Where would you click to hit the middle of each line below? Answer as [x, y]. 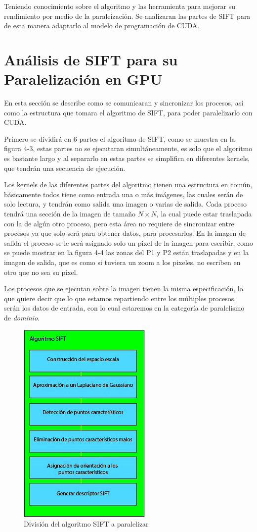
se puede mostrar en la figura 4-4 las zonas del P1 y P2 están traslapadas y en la [126, 252]
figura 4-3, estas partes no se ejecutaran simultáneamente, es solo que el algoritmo [128, 148]
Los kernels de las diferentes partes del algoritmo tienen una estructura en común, [128, 185]
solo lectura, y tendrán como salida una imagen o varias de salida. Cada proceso [125, 204]
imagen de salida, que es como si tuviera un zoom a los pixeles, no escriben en [122, 262]
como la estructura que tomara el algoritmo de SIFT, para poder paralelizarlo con [128, 112]
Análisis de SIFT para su [91, 59]
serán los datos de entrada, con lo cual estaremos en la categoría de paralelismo [124, 308]
